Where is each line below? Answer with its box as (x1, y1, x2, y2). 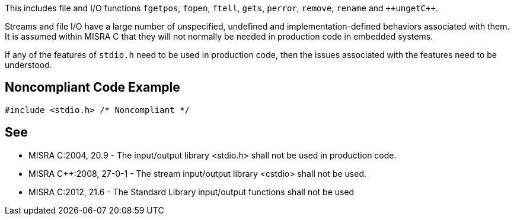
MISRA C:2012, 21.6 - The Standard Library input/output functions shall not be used (28, 186, 355, 197)
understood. (5, 60, 52, 70)
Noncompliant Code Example (5, 80, 180, 95)
